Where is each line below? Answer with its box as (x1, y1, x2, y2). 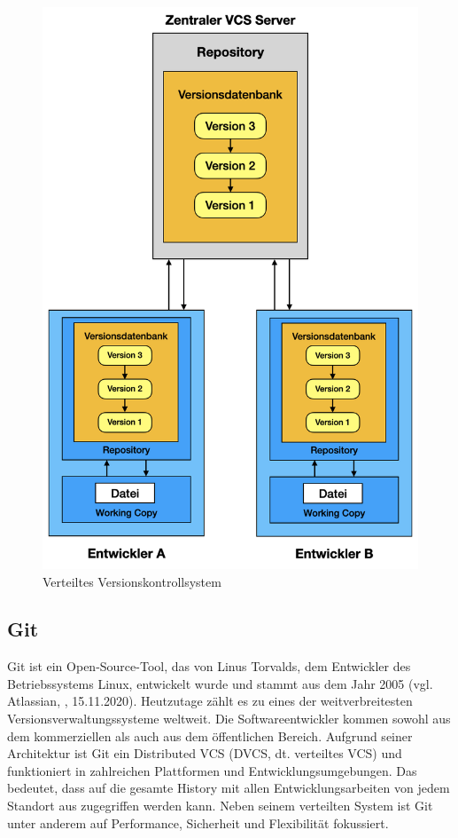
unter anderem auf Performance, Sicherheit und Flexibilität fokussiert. (7, 813, 389, 832)
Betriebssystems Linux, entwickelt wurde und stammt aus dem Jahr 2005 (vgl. (7, 674, 433, 692)
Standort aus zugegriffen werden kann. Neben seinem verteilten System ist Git (7, 796, 433, 815)
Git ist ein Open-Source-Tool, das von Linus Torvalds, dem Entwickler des (7, 657, 411, 676)
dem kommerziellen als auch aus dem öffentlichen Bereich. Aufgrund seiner (7, 726, 413, 745)
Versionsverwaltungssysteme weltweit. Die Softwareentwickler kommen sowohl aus (7, 709, 451, 728)
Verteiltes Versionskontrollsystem (43, 572, 221, 590)
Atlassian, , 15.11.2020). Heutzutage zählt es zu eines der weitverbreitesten (7, 692, 413, 710)
